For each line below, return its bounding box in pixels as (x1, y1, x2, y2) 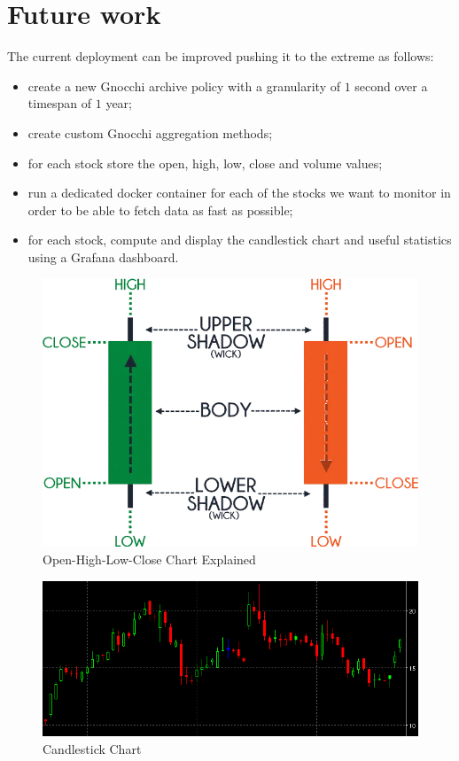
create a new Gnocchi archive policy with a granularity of (27, 76, 340, 95)
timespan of (27, 94, 92, 113)
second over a (354, 76, 428, 95)
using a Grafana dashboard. (27, 247, 179, 266)
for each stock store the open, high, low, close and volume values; (27, 153, 383, 172)
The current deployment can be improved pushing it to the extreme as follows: (7, 47, 434, 66)
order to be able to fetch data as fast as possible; (27, 200, 293, 219)
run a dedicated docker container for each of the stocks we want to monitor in (27, 183, 451, 202)
